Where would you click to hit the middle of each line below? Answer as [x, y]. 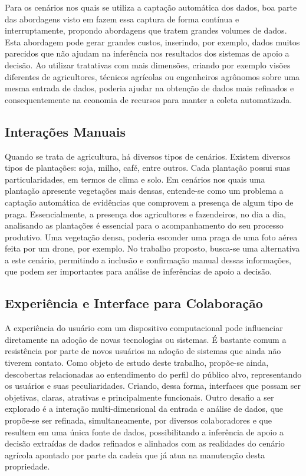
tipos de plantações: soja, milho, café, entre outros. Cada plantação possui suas [148, 168]
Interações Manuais [65, 131]
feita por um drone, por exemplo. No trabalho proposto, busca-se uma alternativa [152, 248]
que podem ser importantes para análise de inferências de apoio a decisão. [138, 271]
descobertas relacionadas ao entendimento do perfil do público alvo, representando [153, 374]
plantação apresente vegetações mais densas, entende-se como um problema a [144, 191]
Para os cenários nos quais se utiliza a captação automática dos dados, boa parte [151, 7]
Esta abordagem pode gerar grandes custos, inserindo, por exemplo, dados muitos [152, 42]
